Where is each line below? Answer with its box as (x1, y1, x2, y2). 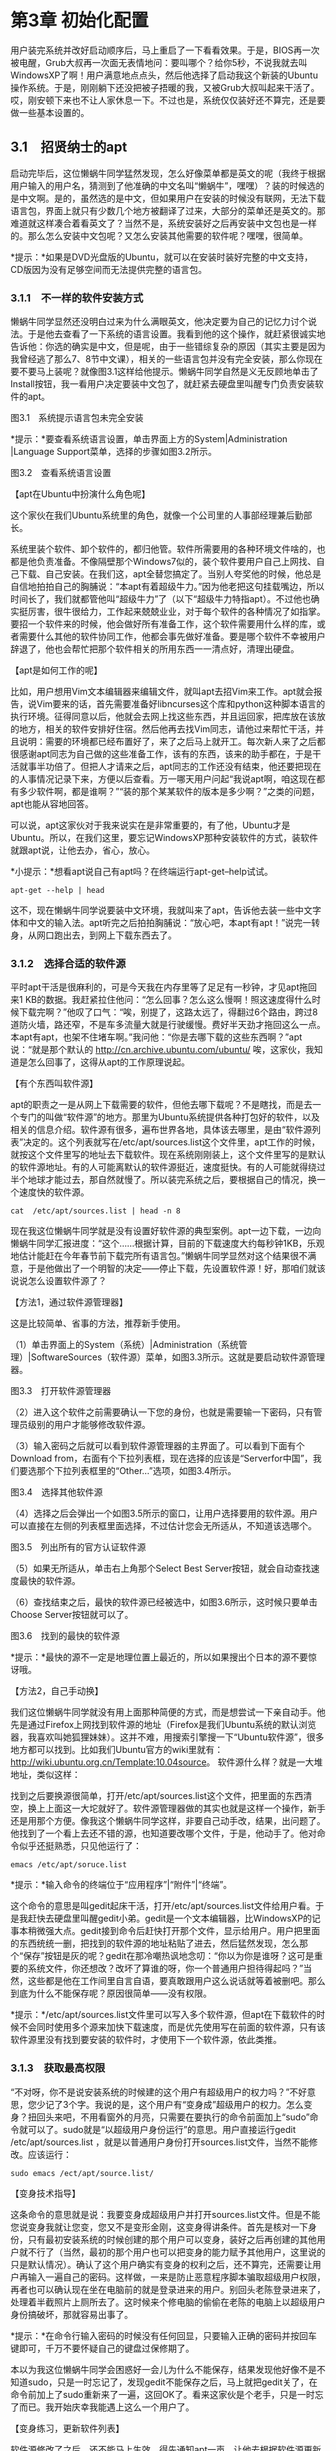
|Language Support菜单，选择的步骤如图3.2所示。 (10, 446, 217, 458)
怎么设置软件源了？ (27, 1275, 107, 1287)
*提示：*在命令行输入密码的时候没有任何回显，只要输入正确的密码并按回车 (10, 2329, 318, 2341)
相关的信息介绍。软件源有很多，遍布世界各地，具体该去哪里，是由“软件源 (10, 1124, 313, 1136)
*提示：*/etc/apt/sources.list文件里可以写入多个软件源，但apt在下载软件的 (10, 2009, 317, 2021)
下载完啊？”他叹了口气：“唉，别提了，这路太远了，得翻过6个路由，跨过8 (18, 1006, 318, 1018)
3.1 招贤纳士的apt (10, 139, 128, 156)
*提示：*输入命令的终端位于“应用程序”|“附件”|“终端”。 (10, 1879, 233, 1891)
